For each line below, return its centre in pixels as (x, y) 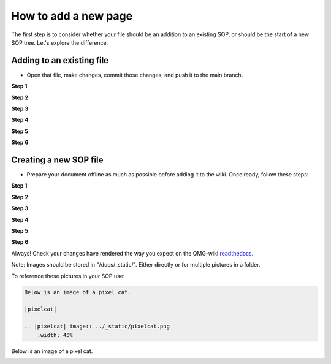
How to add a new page (72, 16)
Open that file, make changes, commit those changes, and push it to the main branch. (135, 75)
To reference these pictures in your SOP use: (68, 276)
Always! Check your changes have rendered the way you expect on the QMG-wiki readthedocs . (132, 253)
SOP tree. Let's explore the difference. (60, 42)
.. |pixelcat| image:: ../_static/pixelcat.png (97, 327)
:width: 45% (55, 335)
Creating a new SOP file (57, 160)
